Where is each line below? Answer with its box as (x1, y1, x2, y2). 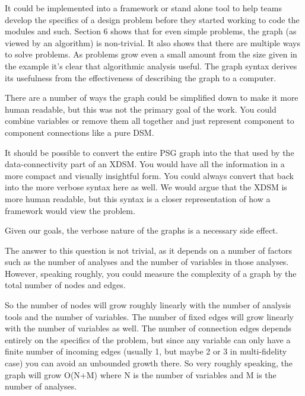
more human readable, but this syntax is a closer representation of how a (5, 192, 271, 205)
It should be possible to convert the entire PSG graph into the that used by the (5, 146, 294, 158)
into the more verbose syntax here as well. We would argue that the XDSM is (5, 181, 287, 193)
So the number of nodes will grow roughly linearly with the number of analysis (5, 299, 291, 311)
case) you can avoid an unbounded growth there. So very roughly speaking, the (5, 357, 293, 369)
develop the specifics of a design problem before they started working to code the (5, 13, 300, 25)
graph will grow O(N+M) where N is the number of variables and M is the (5, 368, 277, 381)
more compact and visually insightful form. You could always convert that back (5, 169, 294, 181)
